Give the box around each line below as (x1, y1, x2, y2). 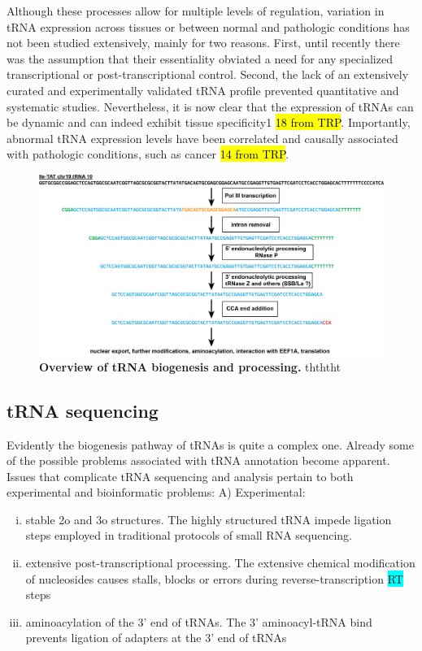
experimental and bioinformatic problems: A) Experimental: (7, 484, 306, 501)
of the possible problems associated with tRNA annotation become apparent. (7, 452, 390, 469)
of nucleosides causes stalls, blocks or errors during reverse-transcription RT (25, 570, 403, 587)
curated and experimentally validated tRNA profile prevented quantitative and (7, 81, 399, 98)
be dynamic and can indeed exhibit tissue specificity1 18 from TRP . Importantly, (7, 114, 411, 131)
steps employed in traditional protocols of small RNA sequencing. (25, 527, 353, 544)
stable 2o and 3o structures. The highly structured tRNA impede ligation (25, 510, 392, 527)
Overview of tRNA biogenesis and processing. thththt (39, 358, 342, 375)
